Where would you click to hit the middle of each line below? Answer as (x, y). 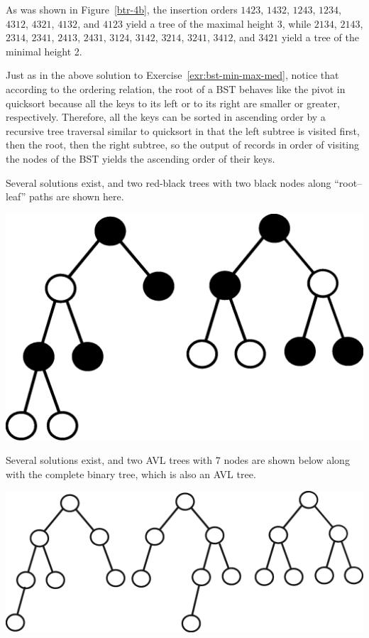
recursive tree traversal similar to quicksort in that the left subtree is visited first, (183, 130)
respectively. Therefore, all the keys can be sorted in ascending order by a (166, 117)
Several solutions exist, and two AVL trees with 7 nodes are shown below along (178, 460)
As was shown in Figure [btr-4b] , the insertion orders (122, 9)
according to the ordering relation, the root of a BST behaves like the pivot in (176, 88)
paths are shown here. (77, 196)
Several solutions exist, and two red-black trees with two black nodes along (169, 182)
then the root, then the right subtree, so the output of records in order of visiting (183, 145)
